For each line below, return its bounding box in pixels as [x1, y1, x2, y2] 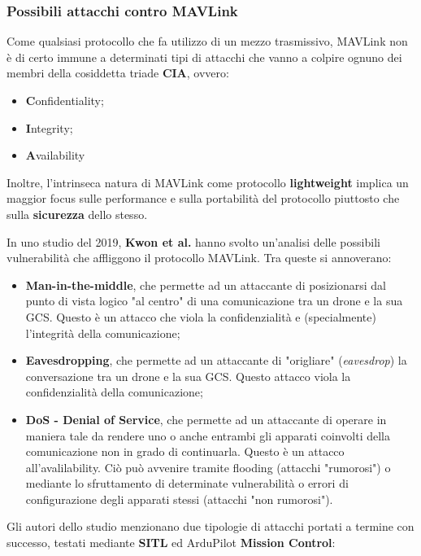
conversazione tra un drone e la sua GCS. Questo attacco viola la [25, 367, 351, 384]
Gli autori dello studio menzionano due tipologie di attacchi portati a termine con [7, 518, 414, 535]
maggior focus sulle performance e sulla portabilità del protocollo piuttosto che [7, 190, 400, 207]
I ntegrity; [25, 119, 73, 136]
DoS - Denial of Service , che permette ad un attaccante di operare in [25, 410, 387, 427]
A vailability [25, 147, 85, 164]
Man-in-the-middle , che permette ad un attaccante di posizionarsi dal [25, 276, 386, 293]
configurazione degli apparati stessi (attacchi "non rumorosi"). [25, 490, 333, 507]
